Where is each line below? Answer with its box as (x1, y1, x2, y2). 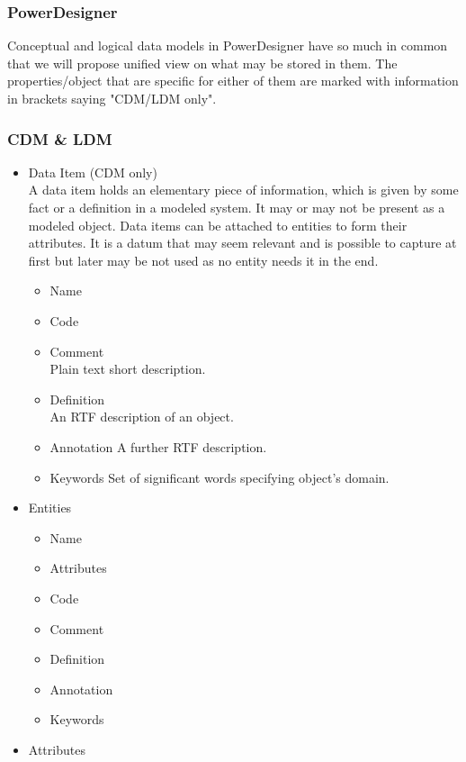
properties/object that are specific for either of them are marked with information (7, 71, 459, 90)
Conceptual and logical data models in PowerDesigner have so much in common (7, 36, 448, 55)
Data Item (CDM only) (28, 162, 157, 181)
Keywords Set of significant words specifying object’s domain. (49, 467, 390, 486)
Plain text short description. (49, 359, 206, 378)
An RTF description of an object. (49, 407, 234, 426)
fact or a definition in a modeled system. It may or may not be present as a (28, 198, 445, 216)
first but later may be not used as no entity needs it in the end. (28, 250, 379, 269)
